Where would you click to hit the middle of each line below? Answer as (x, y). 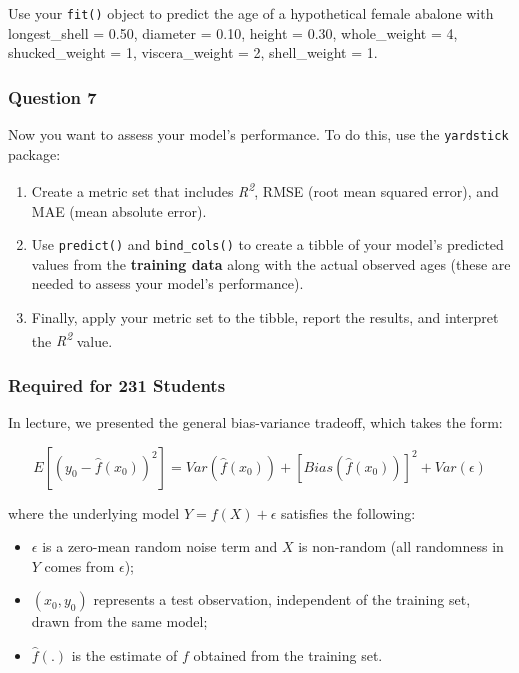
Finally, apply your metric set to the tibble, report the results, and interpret (265, 317)
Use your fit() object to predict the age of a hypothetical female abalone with (251, 13)
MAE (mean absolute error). (119, 210)
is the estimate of (124, 655)
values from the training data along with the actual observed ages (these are (271, 263)
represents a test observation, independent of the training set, (282, 599)
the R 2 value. (72, 339)
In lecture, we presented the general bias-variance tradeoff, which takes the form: (255, 422)
